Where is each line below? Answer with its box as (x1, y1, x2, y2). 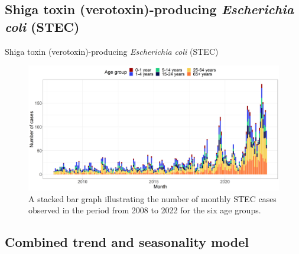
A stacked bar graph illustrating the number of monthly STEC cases (28, 192, 277, 204)
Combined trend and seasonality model (5, 233, 249, 251)
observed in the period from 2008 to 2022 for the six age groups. (28, 204, 261, 216)
